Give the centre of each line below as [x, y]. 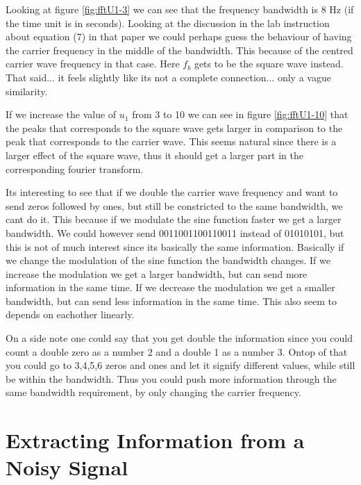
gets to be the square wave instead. [269, 64]
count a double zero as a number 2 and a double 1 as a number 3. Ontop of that [177, 351]
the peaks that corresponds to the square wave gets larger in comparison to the [174, 128]
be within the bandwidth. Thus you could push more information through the [171, 378]
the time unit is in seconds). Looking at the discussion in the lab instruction [168, 23]
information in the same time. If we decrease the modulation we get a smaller [170, 287]
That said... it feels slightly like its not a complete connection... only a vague [168, 77]
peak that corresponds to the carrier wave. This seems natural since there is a [171, 141]
